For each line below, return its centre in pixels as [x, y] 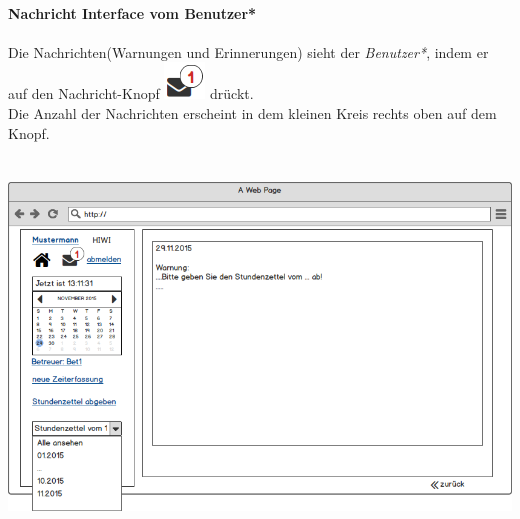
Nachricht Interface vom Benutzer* [132, 12]
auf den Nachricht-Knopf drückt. [131, 93]
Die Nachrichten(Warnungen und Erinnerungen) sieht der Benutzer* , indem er [248, 51]
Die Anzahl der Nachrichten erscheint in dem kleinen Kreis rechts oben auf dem [252, 112]
